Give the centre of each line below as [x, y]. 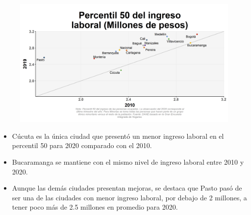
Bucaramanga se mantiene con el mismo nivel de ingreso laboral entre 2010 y [128, 162]
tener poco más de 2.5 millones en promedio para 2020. [95, 207]
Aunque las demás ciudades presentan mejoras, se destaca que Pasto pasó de [127, 188]
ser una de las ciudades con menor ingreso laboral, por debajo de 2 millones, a [129, 197]
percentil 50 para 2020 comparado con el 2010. [82, 145]
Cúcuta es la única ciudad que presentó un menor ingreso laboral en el [118, 136]
